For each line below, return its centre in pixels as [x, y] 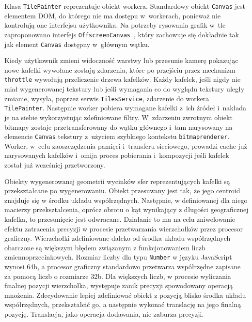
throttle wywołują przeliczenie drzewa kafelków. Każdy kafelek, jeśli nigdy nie [123, 79]
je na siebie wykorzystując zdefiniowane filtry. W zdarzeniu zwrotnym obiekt [118, 117]
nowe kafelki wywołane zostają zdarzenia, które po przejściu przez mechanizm [120, 69]
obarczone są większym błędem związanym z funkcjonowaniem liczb [105, 247]
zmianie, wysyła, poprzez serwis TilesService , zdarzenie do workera [107, 98]
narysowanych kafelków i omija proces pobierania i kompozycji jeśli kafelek [117, 155]
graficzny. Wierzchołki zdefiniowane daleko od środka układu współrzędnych [118, 238]
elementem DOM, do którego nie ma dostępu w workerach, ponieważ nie [113, 15]
